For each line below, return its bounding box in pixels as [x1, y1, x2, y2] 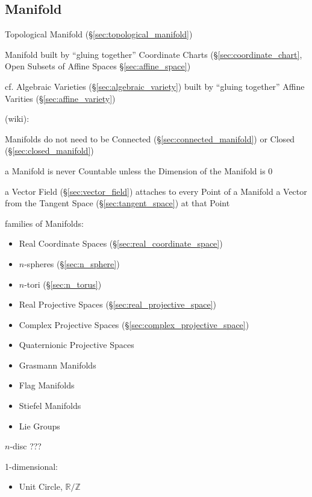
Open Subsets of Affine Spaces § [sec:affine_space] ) [5, 60, 191, 72]
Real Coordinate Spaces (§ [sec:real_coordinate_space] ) [19, 237, 223, 250]
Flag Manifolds [19, 379, 75, 391]
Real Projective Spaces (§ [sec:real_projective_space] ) [19, 298, 216, 311]
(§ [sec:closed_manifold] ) [5, 144, 94, 157]
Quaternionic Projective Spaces [19, 338, 134, 351]
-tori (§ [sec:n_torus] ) [24, 277, 102, 290]
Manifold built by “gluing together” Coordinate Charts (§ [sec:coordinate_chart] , [5, 48, 302, 60]
